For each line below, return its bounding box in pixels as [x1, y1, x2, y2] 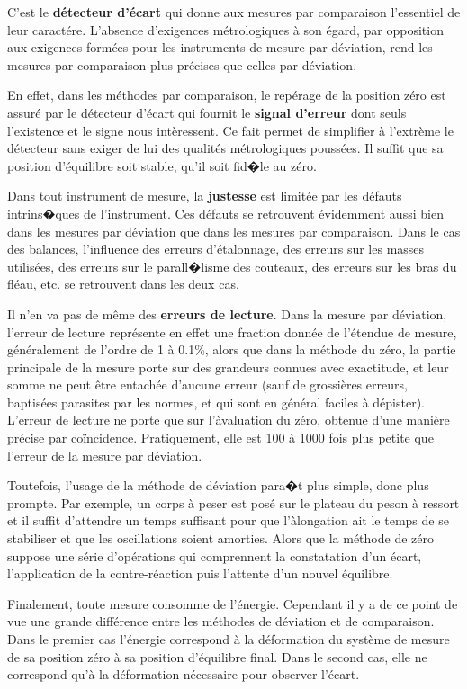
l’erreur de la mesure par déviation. [7, 445, 202, 464]
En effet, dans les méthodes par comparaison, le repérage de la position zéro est [7, 85, 446, 104]
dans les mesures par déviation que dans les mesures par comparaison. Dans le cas [7, 221, 461, 240]
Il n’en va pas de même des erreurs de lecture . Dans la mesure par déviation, [7, 304, 447, 323]
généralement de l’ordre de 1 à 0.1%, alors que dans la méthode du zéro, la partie [7, 340, 456, 359]
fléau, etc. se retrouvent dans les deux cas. [7, 274, 239, 293]
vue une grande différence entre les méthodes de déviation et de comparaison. [7, 612, 435, 631]
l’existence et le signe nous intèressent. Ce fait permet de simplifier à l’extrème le [7, 121, 454, 139]
